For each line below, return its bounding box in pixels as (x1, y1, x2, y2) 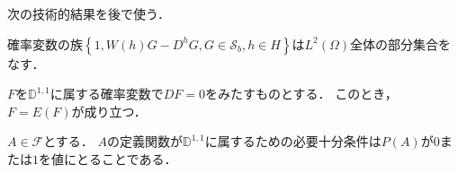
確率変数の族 (7, 34, 83, 53)
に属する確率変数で (49, 84, 164, 103)
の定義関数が (107, 132, 183, 151)
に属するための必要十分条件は (204, 132, 382, 151)
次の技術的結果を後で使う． (7, 4, 170, 22)
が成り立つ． (71, 101, 147, 120)
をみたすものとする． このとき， (204, 84, 398, 103)
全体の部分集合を (350, 34, 452, 53)
